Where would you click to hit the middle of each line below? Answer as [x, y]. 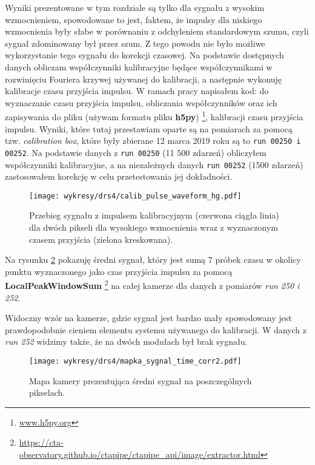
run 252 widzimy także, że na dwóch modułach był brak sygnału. [126, 341]
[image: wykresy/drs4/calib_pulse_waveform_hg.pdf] [135, 196]
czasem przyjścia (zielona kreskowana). [101, 239]
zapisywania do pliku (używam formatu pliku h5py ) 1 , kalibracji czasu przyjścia [154, 116]
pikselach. [47, 392]
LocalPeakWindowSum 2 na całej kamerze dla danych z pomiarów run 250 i [152, 285]
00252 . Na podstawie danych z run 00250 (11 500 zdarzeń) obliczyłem [136, 152]
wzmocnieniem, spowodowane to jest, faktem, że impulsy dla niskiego [134, 19]
